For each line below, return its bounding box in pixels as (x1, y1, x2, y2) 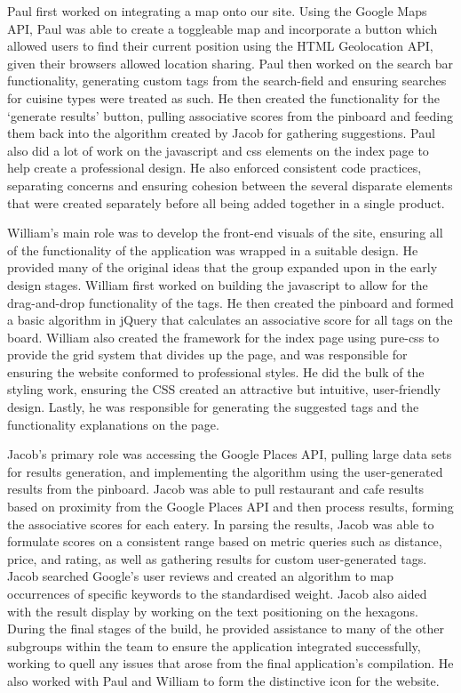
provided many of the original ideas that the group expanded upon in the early (7, 258, 438, 277)
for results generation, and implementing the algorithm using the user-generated (7, 462, 443, 480)
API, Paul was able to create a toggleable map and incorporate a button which (7, 19, 438, 37)
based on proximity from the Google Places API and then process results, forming (7, 497, 454, 516)
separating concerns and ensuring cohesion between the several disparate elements (7, 175, 453, 194)
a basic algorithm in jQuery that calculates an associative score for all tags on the (7, 310, 453, 329)
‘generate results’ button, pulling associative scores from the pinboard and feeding (7, 106, 453, 125)
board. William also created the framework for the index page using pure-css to (7, 327, 440, 346)
